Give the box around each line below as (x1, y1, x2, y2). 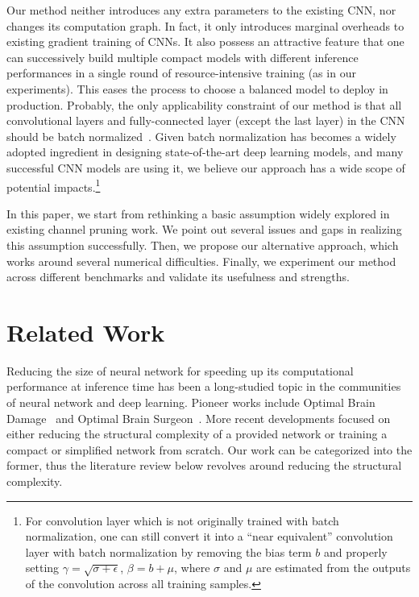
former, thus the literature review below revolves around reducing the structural (6, 457, 402, 474)
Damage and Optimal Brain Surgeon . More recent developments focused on (6, 409, 391, 426)
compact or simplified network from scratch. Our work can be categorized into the (6, 441, 413, 458)
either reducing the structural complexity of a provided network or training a (6, 425, 388, 442)
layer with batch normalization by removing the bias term (25, 543, 312, 560)
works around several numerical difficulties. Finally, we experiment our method (6, 252, 396, 269)
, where (174, 559, 210, 576)
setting (25, 559, 60, 576)
